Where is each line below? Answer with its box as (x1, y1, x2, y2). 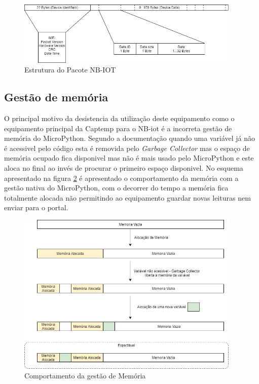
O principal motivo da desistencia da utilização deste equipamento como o (4, 113, 235, 124)
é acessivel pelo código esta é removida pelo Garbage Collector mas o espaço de (4, 142, 250, 153)
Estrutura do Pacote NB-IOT (24, 64, 116, 75)
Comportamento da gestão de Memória (24, 370, 146, 381)
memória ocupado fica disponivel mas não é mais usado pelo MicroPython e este (4, 152, 254, 163)
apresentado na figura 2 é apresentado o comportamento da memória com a (4, 172, 239, 183)
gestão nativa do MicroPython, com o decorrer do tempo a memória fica (4, 182, 229, 193)
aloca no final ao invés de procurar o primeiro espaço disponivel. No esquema (4, 162, 243, 173)
